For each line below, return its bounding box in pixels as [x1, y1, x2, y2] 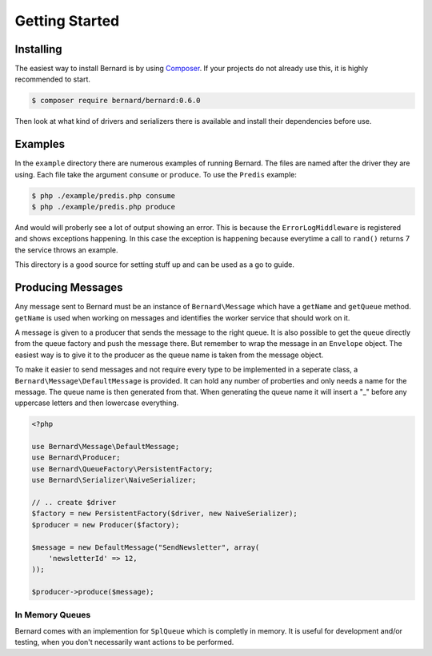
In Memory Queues [14, 610, 91, 621]
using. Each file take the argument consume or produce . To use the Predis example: [14, 169, 298, 179]
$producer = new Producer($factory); [31, 520, 180, 529]
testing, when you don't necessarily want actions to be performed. [14, 638, 234, 647]
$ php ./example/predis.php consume [31, 191, 176, 200]
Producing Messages [14, 280, 123, 295]
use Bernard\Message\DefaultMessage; [31, 442, 180, 451]
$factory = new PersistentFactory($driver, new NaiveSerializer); [31, 509, 298, 519]
